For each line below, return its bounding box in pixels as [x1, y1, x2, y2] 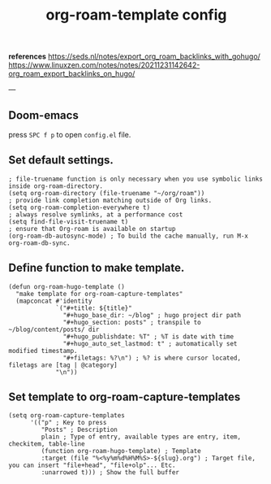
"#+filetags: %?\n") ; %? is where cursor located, [62, 354, 242, 362]
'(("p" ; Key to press [29, 419, 107, 427]
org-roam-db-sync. [8, 238, 71, 247]
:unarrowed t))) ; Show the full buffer [41, 469, 180, 477]
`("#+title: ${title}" [55, 303, 132, 312]
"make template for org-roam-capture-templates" [15, 290, 183, 298]
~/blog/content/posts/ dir [8, 325, 100, 334]
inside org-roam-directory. [8, 181, 104, 190]
